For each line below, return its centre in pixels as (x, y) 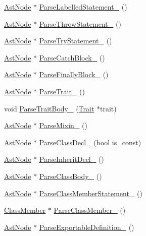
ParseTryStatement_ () (76, 41)
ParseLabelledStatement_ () (83, 7)
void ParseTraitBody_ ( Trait (49, 108)
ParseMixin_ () (63, 125)
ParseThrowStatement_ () (80, 23)
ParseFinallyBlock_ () (74, 74)
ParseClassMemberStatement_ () (91, 193)
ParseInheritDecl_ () (71, 159)
